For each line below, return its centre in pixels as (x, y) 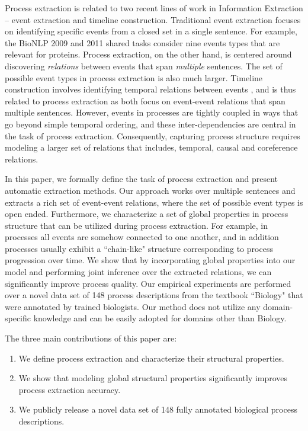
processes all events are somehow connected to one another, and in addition (142, 237)
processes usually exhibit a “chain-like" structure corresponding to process (139, 248)
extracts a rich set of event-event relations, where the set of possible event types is (154, 202)
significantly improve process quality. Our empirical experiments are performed (148, 283)
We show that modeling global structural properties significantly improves (153, 378)
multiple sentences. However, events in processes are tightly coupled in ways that (152, 112)
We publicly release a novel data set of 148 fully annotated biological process (158, 409)
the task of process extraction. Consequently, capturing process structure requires (153, 135)
